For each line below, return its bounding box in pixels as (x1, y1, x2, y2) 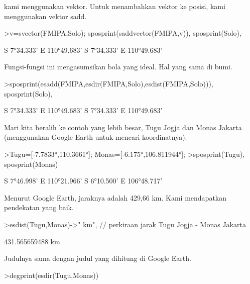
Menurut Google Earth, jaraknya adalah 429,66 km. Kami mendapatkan (4, 192, 227, 203)
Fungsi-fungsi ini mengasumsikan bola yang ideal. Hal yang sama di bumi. (4, 61, 232, 72)
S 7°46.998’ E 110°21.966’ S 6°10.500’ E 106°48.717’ (4, 175, 163, 186)
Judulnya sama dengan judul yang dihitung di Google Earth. (4, 253, 191, 263)
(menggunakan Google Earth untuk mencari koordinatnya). (4, 132, 187, 142)
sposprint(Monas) (4, 158, 58, 169)
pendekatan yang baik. (4, 202, 74, 213)
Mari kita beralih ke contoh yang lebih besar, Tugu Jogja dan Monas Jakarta (4, 122, 242, 132)
